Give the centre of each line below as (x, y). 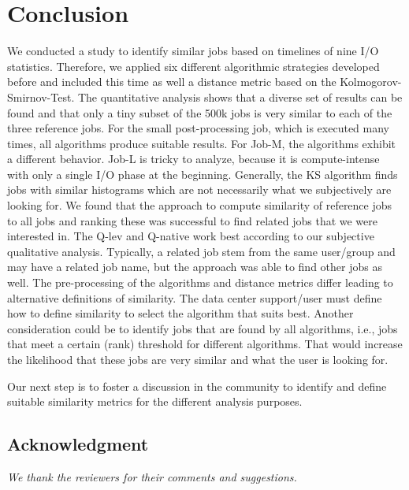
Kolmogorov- (371, 82)
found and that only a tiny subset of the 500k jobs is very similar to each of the (200, 112)
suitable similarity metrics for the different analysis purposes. (155, 401)
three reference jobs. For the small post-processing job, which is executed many (198, 128)
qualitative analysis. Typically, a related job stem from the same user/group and (201, 251)
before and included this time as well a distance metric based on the (172, 82)
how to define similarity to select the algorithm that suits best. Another (180, 313)
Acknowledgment (78, 444)
